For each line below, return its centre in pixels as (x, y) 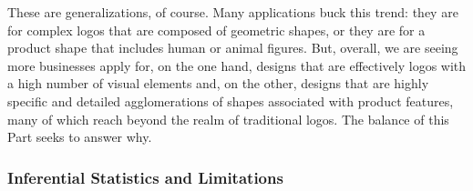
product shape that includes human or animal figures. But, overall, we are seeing (233, 48)
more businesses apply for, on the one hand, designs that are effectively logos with (237, 65)
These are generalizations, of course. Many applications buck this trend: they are (233, 12)
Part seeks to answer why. (80, 137)
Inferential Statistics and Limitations (145, 177)
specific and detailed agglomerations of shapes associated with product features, (231, 101)
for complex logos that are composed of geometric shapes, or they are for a (216, 30)
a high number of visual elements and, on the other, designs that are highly (218, 83)
